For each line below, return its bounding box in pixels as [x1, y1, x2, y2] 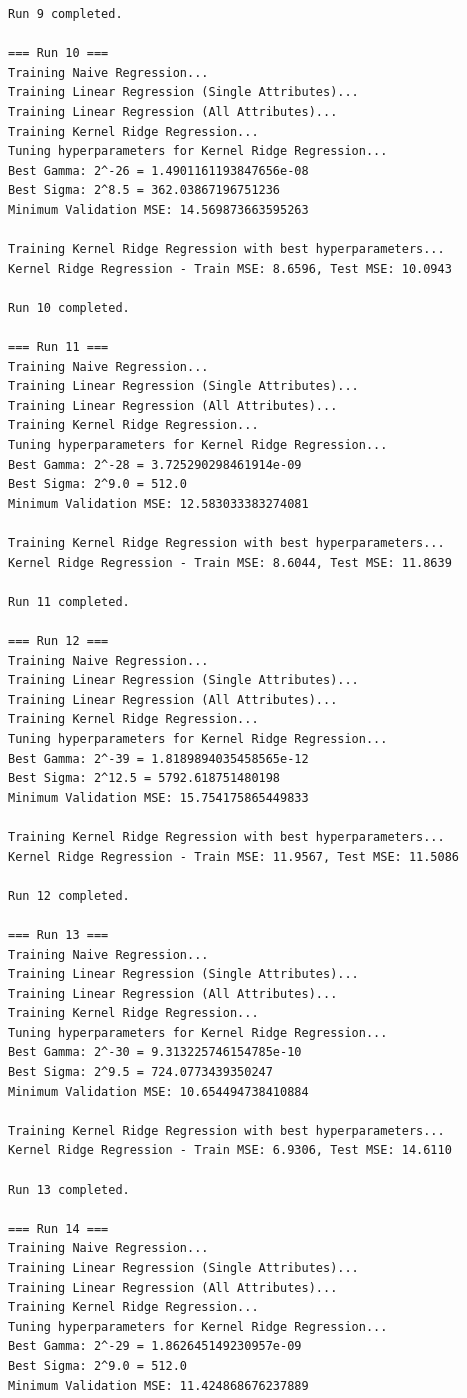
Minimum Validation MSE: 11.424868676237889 [8, 1378, 309, 1393]
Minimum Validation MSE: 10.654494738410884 [8, 1084, 309, 1099]
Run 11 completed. [8, 594, 130, 609]
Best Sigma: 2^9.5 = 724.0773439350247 [8, 1065, 273, 1080]
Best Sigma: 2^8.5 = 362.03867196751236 [8, 183, 281, 198]
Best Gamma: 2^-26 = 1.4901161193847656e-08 [8, 163, 309, 178]
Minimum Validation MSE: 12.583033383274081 [8, 496, 309, 511]
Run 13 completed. [8, 1182, 130, 1197]
